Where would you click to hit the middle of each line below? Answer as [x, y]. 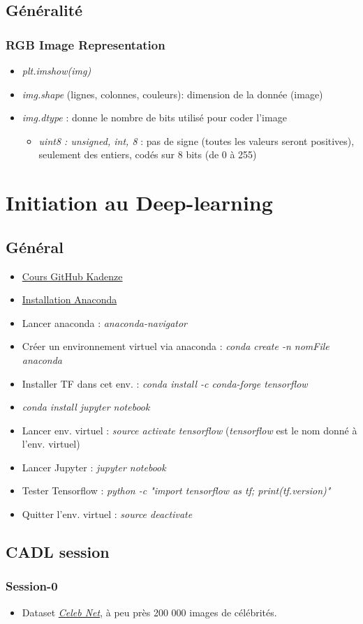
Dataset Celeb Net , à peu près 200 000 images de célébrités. [149, 612]
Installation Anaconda [69, 299]
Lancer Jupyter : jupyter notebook [94, 467]
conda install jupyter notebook [86, 407]
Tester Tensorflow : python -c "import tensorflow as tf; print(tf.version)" [176, 490]
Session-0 [32, 586]
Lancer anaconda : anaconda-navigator [105, 322]
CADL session [58, 552]
